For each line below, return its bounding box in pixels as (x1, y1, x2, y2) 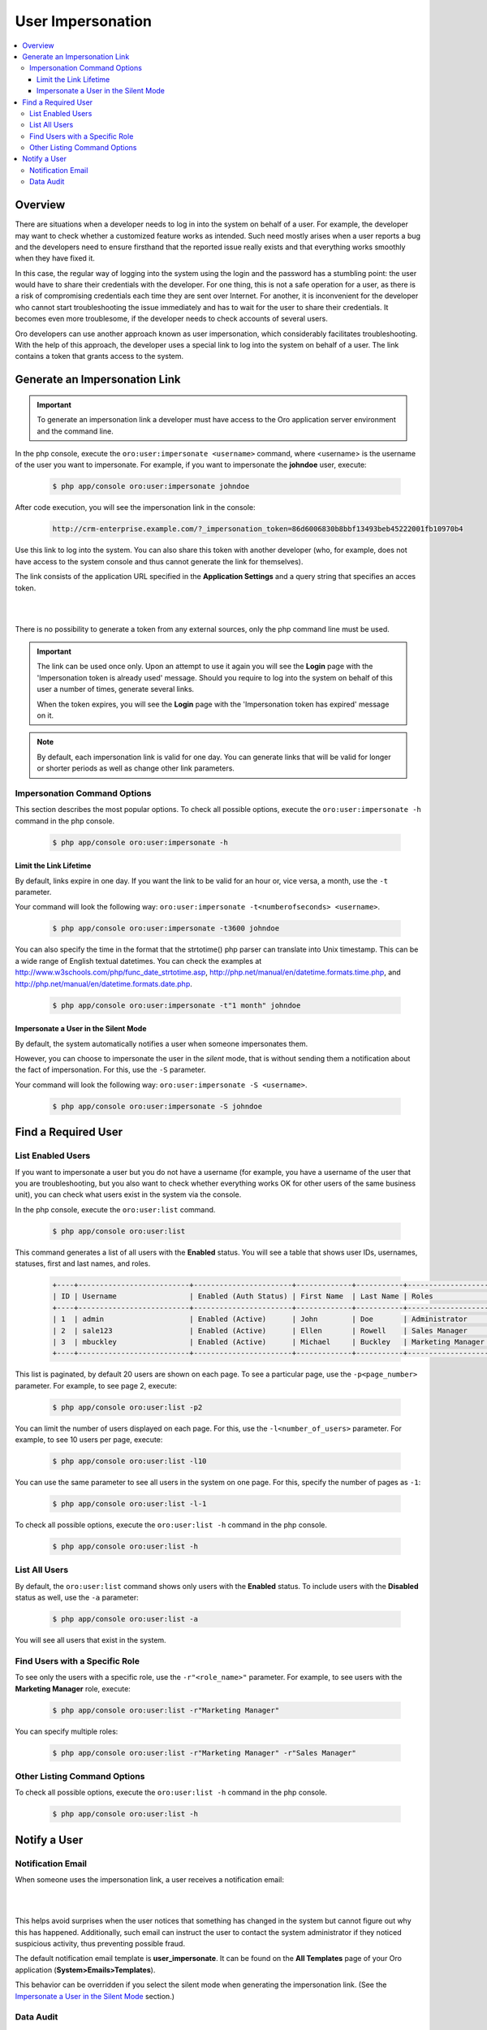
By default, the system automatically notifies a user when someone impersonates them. (15, 1039, 308, 1048)
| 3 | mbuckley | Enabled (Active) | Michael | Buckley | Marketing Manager (52, 1337, 485, 1346)
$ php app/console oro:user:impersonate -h (52, 837, 229, 847)
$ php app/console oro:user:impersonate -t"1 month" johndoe (52, 1000, 301, 1010)
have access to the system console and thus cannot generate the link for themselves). (15, 556, 304, 566)
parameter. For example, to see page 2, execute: (15, 1380, 178, 1390)
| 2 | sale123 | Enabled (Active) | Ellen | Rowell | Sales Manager (52, 1326, 468, 1335)
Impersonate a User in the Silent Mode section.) (15, 1991, 175, 2001)
